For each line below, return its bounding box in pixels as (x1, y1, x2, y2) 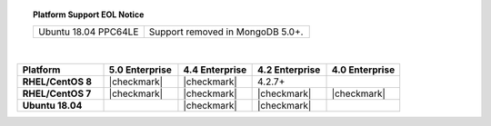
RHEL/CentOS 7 (22, 87, 92, 100)
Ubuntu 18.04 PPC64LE (37, 25, 139, 38)
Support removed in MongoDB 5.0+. (148, 25, 304, 38)
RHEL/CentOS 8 (22, 75, 93, 88)
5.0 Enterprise (108, 63, 172, 76)
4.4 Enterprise (183, 63, 247, 76)
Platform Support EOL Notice (33, 9, 145, 20)
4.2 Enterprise (257, 63, 321, 76)
